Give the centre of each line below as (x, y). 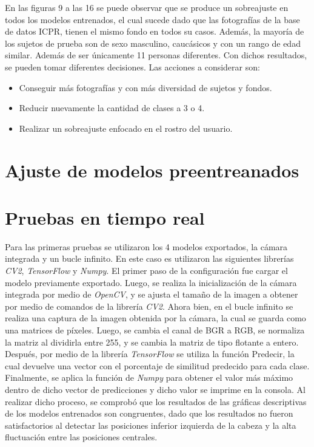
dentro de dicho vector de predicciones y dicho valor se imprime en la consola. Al (155, 389)
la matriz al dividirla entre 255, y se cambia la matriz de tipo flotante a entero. (152, 342)
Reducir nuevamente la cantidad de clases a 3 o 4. (112, 108)
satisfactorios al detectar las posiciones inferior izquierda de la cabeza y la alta (151, 425)
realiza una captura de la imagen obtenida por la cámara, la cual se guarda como (155, 318)
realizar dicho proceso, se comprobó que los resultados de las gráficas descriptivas (156, 401)
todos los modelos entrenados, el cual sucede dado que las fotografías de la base (152, 19)
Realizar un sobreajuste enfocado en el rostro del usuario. (126, 128)
